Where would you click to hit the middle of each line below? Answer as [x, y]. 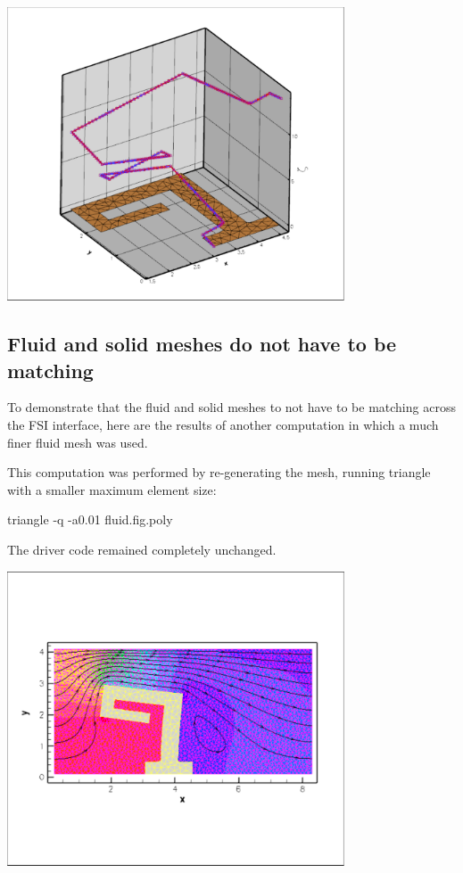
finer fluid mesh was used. [78, 442]
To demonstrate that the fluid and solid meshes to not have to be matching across [231, 407]
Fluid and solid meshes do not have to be [202, 344]
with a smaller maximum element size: [112, 489]
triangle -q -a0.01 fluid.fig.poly [90, 519]
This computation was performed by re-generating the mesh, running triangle [219, 472]
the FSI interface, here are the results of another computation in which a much [223, 425]
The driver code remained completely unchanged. [142, 550]
